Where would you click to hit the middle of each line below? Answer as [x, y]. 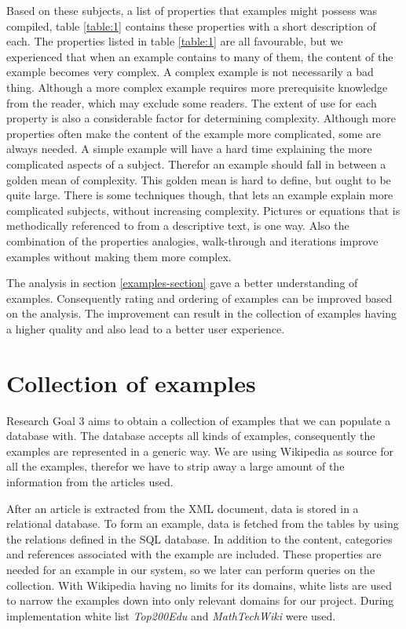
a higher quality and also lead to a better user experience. [146, 328]
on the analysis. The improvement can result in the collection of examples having [201, 313]
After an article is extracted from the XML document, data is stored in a [183, 508]
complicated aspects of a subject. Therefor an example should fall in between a [196, 164]
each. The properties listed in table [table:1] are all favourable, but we [175, 41]
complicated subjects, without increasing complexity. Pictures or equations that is [203, 210]
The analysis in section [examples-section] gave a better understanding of [182, 283]
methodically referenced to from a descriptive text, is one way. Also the [178, 225]
